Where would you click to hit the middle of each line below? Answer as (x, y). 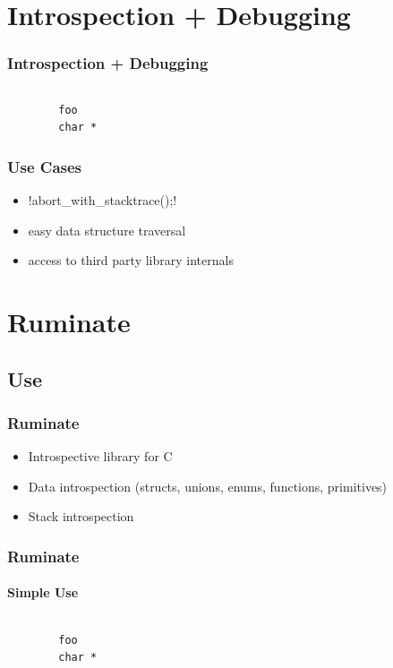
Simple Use (43, 592)
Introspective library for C (100, 456)
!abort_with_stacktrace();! (103, 200)
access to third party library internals (131, 260)
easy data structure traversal (107, 230)
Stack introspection (81, 516)
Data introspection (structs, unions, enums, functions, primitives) (208, 486)
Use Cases (45, 166)
